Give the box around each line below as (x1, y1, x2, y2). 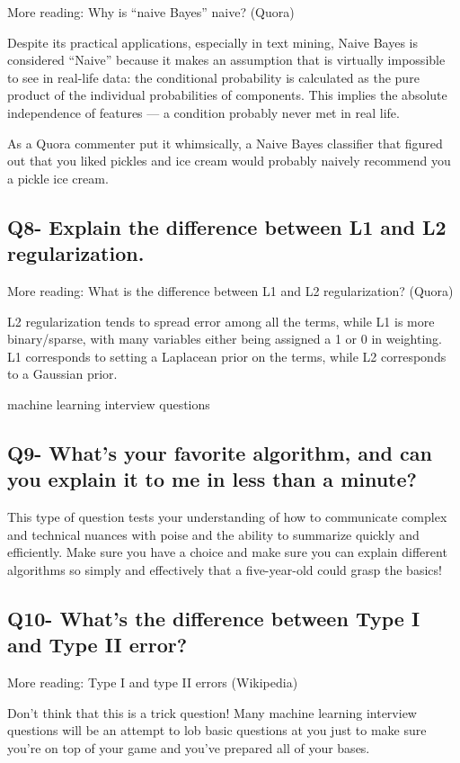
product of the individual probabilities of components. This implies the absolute (7, 85, 447, 104)
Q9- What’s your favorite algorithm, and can (7, 438, 432, 466)
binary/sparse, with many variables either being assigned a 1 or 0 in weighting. (7, 329, 442, 348)
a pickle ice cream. (7, 168, 109, 187)
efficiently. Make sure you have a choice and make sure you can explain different (7, 543, 447, 561)
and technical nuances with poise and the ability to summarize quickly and (7, 525, 420, 543)
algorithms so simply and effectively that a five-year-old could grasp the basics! (7, 560, 442, 579)
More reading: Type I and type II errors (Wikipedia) (7, 673, 298, 692)
